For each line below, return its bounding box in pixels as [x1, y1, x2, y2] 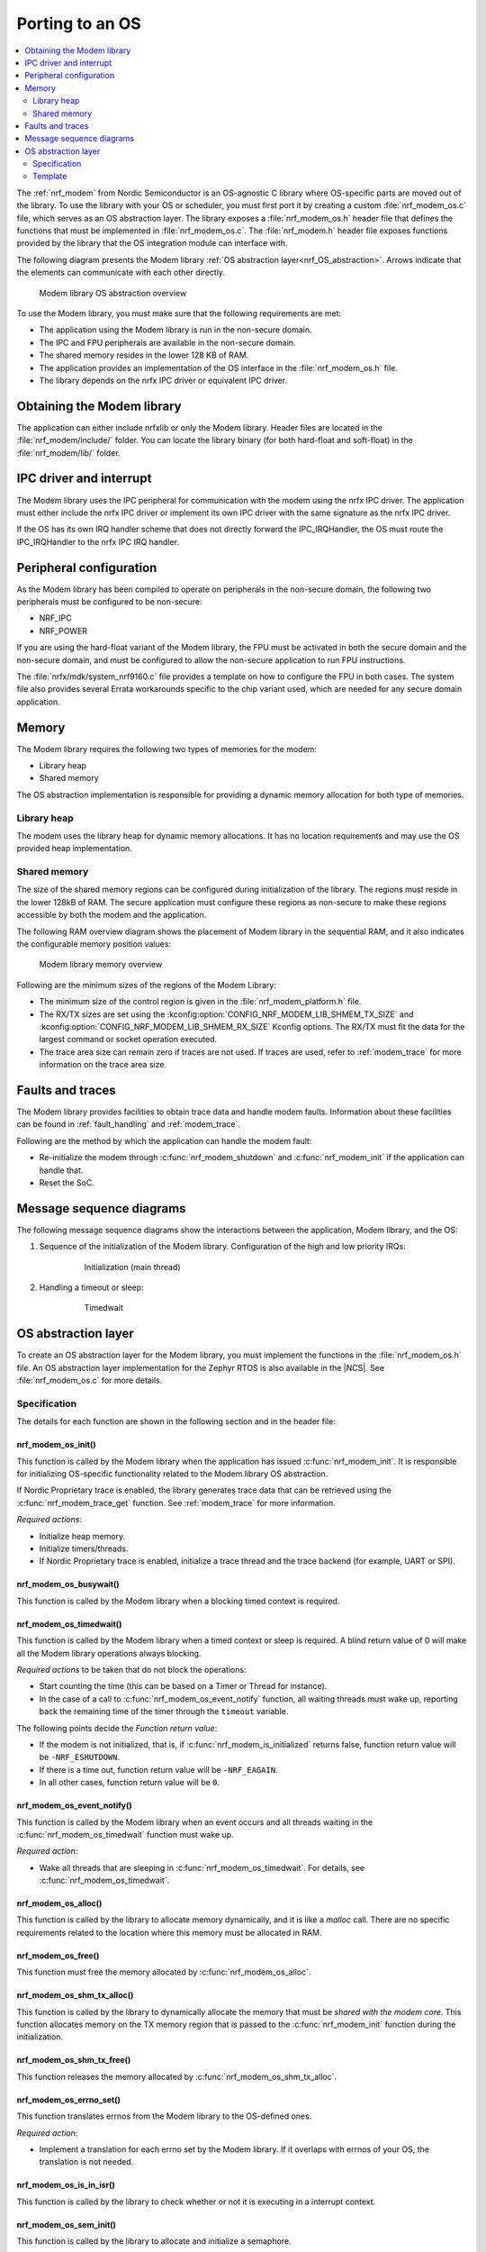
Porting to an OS [16, 14, 141, 33]
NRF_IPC [39, 613, 72, 623]
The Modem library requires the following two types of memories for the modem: [16, 743, 317, 754]
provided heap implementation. [16, 843, 132, 854]
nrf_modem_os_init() [16, 1439, 96, 1450]
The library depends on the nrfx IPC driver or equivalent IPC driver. [39, 375, 288, 386]
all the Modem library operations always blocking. [16, 1648, 202, 1658]
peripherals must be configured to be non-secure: [16, 595, 202, 607]
